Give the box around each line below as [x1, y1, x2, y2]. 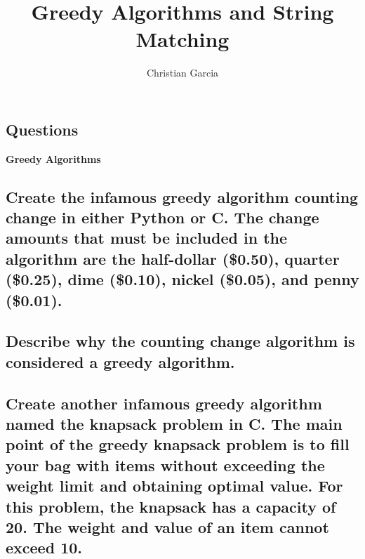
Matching [135, 25, 230, 53]
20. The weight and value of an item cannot [6, 515, 329, 537]
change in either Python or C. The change [6, 206, 319, 228]
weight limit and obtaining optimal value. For [6, 475, 343, 496]
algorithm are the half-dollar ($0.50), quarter [6, 247, 340, 269]
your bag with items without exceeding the [6, 454, 325, 475]
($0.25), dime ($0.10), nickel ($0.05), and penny [6, 268, 359, 290]
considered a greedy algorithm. [6, 350, 235, 372]
